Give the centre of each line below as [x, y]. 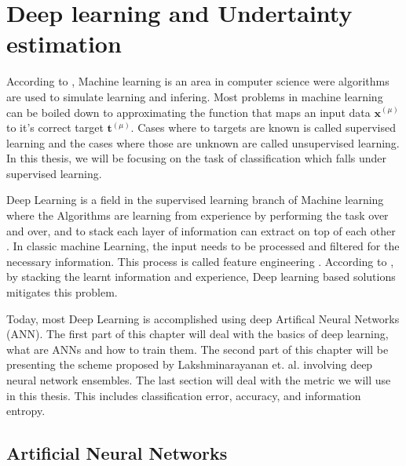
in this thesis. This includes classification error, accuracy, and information [184, 395]
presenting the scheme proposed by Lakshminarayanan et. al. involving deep [190, 364]
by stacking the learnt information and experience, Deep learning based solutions [201, 277]
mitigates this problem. [62, 292]
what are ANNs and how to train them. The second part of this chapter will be [198, 349]
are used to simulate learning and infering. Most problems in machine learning [195, 96]
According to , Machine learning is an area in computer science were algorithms [198, 81]
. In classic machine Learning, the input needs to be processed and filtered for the [203, 246]
